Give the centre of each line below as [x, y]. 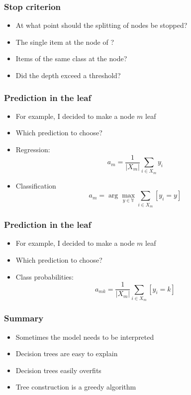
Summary [24, 318]
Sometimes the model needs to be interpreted [85, 337]
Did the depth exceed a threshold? [68, 75]
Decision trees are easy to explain [67, 353]
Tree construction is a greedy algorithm [76, 387]
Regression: [33, 149]
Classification [36, 185]
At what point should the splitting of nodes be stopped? [101, 25]
